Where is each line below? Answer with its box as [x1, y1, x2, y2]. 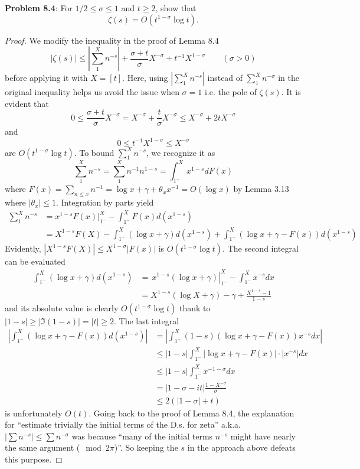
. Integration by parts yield [55, 196, 154, 209]
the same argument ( [5, 441, 80, 454]
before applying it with [5, 71, 88, 84]
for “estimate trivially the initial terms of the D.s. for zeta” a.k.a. [5, 418, 241, 431]
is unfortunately [5, 406, 63, 419]
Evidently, [5, 242, 41, 255]
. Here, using [122, 71, 168, 84]
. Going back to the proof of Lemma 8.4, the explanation [89, 406, 294, 419]
